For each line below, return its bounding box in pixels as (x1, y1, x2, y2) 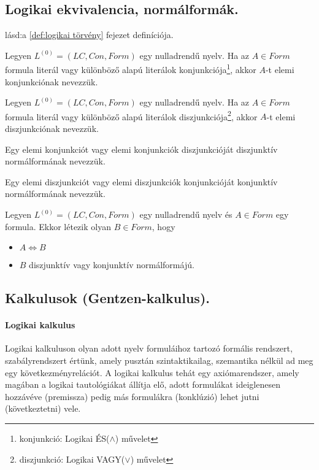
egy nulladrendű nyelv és (139, 208, 233, 221)
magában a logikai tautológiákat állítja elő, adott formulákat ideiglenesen (5, 378, 280, 391)
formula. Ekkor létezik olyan (5, 220, 111, 233)
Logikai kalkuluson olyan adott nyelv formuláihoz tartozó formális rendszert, (5, 342, 293, 355)
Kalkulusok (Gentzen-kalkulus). (5, 288, 210, 307)
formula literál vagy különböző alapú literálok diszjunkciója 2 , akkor (5, 108, 258, 123)
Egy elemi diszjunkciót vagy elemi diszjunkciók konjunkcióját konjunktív (5, 175, 278, 188)
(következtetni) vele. (5, 402, 81, 415)
